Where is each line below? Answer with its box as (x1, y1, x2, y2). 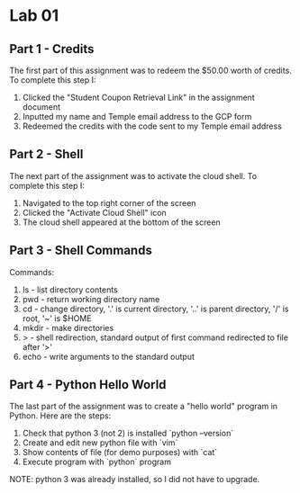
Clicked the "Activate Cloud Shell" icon (22, 207, 167, 218)
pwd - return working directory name (22, 293, 160, 304)
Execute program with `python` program (22, 456, 171, 468)
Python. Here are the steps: (9, 410, 112, 421)
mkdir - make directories (22, 322, 114, 333)
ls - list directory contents (22, 284, 119, 295)
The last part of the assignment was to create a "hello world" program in (9, 401, 277, 412)
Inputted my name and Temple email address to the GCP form (22, 112, 252, 121)
